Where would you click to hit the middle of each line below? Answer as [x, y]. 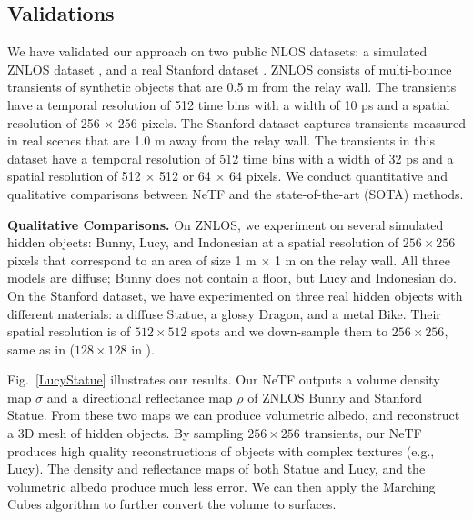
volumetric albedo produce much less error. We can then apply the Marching [221, 486]
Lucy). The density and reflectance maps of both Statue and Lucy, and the [216, 469]
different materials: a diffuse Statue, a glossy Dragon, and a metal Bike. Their [224, 313]
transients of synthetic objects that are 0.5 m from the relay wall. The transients [232, 87]
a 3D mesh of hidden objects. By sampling [126, 433]
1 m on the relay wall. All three [362, 259]
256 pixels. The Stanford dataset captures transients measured [292, 122]
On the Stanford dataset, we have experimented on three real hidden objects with [235, 295]
